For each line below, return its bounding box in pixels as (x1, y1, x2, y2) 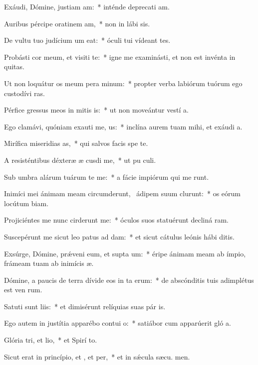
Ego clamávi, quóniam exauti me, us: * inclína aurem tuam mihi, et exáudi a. (4, 121, 243, 131)
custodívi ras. (4, 88, 45, 98)
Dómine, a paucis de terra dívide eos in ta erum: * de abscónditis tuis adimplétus (4, 274, 254, 285)
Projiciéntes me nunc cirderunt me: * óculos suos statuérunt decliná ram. (4, 215, 229, 225)
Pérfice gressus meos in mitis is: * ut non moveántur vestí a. (4, 105, 189, 115)
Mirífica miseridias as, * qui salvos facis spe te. (4, 138, 148, 148)
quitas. (4, 61, 24, 72)
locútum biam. (4, 198, 49, 208)
